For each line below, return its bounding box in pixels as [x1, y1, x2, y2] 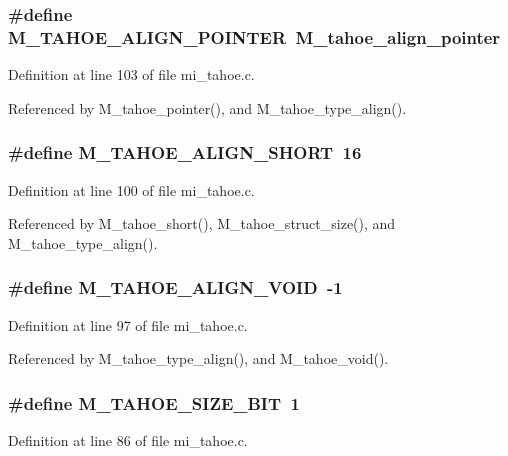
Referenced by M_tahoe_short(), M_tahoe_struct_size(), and [8, 213, 396, 234]
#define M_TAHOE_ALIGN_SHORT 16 [8, 140, 362, 165]
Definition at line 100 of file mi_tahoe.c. [8, 179, 255, 200]
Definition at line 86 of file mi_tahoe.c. [8, 429, 248, 450]
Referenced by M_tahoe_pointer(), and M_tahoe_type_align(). [8, 97, 407, 118]
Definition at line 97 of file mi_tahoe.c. [8, 314, 248, 335]
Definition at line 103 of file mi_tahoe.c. [8, 64, 255, 85]
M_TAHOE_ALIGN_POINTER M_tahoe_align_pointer [8, 24, 501, 49]
